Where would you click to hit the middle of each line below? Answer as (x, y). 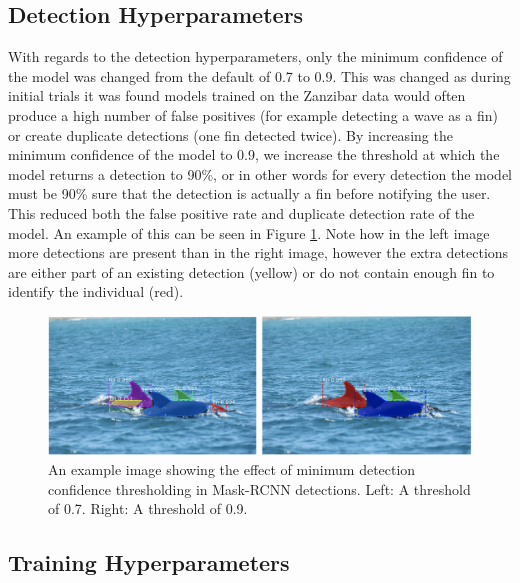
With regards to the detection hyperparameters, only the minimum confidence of (255, 56)
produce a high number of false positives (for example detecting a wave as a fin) (253, 114)
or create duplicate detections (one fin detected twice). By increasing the (230, 134)
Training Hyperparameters (149, 562)
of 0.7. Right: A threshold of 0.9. (148, 508)
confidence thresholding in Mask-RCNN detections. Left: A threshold (259, 488)
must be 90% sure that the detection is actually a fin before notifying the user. (249, 193)
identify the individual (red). (96, 291)
